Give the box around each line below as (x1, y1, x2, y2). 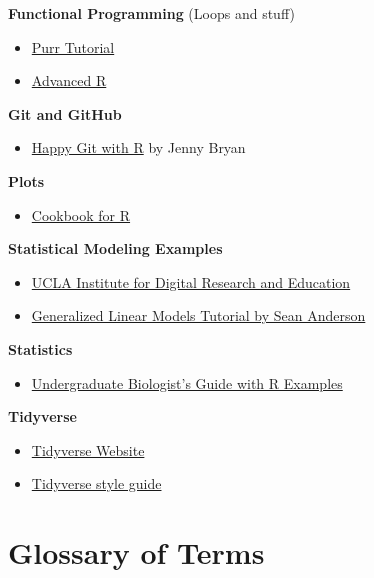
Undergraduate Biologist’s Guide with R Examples (31, 372, 343, 393)
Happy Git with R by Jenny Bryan (31, 137, 246, 158)
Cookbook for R (31, 204, 131, 225)
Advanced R (31, 70, 107, 91)
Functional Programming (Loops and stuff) (8, 3, 295, 23)
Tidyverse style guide (31, 473, 162, 494)
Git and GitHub (8, 103, 122, 124)
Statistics (8, 338, 73, 359)
